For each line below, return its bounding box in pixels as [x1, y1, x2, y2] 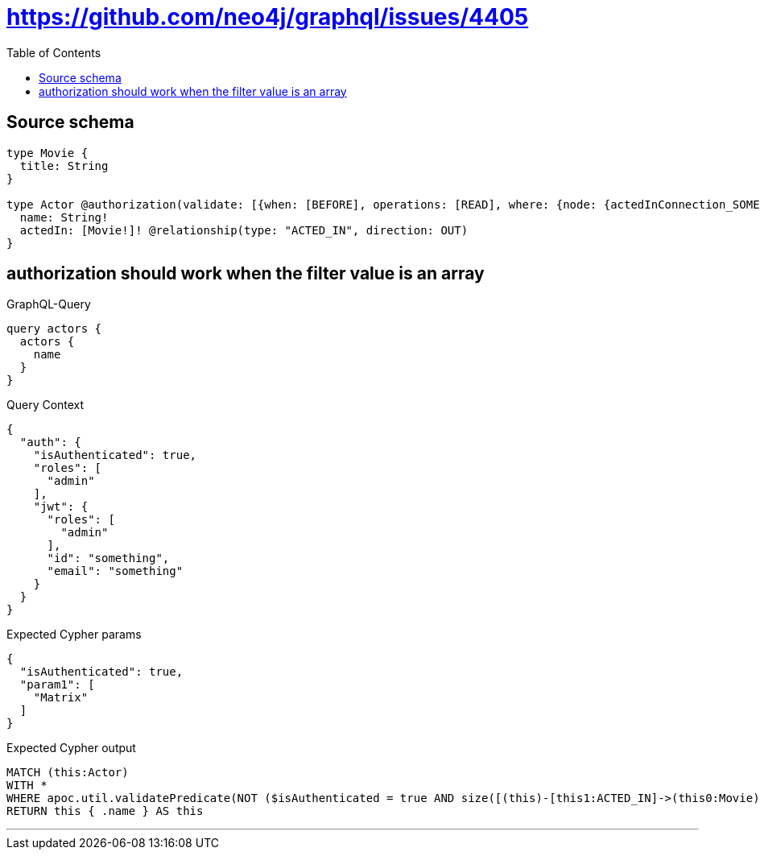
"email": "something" [47, 564, 184, 578]
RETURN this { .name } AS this [6, 804, 204, 818]
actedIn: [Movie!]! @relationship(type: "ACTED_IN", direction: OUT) [19, 223, 469, 237]
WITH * [6, 779, 47, 792]
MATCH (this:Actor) [6, 766, 129, 779]
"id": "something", [47, 552, 170, 565]
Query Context [6, 398, 85, 412]
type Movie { [6, 146, 89, 159]
